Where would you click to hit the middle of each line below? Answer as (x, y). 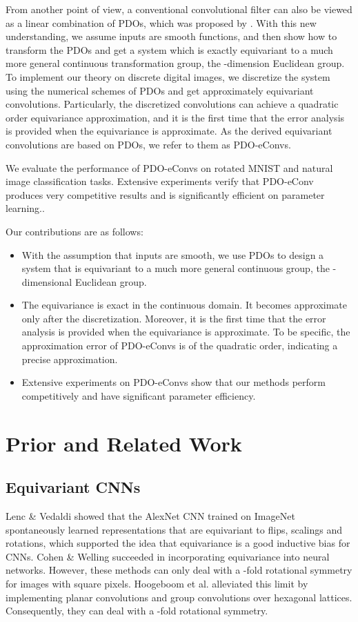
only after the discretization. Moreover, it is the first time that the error (174, 318)
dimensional (47, 281)
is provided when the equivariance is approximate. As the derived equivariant (169, 131)
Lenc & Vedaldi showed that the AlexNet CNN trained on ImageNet (150, 516)
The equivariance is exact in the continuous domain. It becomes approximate (185, 305)
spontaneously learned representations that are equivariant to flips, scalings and (174, 529)
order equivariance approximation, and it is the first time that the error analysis (175, 117)
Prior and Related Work (124, 443)
